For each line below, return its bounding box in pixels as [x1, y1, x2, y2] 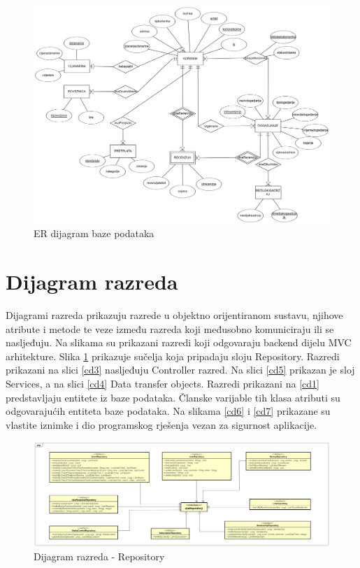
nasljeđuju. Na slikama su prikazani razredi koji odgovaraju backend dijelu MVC [6, 335, 352, 350]
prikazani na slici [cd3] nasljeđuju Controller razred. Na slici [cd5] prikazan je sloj [6, 362, 355, 377]
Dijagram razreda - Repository [34, 549, 165, 564]
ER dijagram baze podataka [34, 226, 154, 241]
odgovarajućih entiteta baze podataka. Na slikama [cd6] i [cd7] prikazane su [6, 404, 331, 418]
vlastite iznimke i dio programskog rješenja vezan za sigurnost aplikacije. [6, 417, 317, 432]
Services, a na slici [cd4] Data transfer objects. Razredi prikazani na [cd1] [6, 376, 319, 391]
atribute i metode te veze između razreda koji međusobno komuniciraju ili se [6, 321, 334, 336]
